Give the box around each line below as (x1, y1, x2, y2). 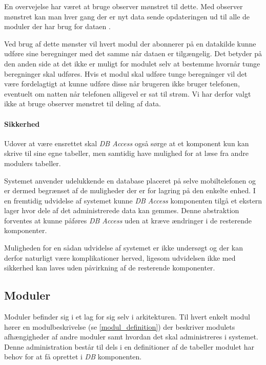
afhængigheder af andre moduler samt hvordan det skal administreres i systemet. (4, 331, 258, 342)
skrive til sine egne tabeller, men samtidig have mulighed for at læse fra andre (4, 148, 249, 158)
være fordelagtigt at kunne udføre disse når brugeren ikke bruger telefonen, (4, 78, 240, 89)
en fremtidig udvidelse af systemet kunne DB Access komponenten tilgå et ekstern (4, 195, 262, 206)
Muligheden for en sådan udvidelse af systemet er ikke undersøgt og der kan (4, 242, 243, 253)
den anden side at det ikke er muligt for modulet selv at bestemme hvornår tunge (4, 58, 260, 69)
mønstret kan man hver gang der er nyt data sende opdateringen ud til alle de (4, 11, 250, 21)
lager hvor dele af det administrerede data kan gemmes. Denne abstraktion (4, 205, 239, 216)
